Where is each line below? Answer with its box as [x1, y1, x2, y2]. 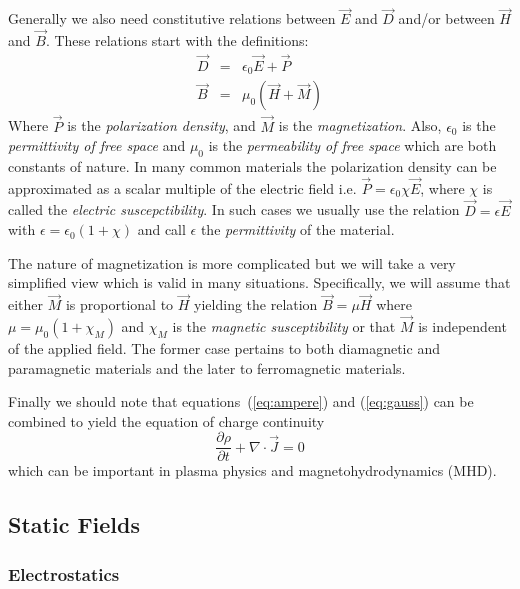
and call [137, 219, 186, 240]
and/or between [398, 8, 495, 29]
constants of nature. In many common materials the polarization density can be [8, 155, 497, 176]
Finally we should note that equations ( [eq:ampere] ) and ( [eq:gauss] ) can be [8, 391, 474, 412]
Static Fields [8, 509, 141, 540]
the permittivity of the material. [200, 219, 395, 240]
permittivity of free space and [8, 135, 186, 156]
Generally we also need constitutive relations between [8, 8, 336, 29]
